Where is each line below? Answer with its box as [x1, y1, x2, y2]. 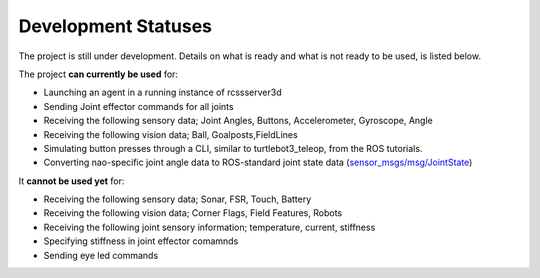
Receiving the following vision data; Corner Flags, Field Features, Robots [43, 207, 343, 219]
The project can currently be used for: [18, 68, 179, 80]
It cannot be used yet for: [18, 175, 125, 187]
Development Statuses [18, 15, 213, 37]
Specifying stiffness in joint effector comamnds [43, 235, 239, 247]
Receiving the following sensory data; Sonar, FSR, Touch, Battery [43, 193, 312, 205]
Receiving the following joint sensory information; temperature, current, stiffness [43, 221, 376, 233]
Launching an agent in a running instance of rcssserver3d [43, 86, 282, 99]
